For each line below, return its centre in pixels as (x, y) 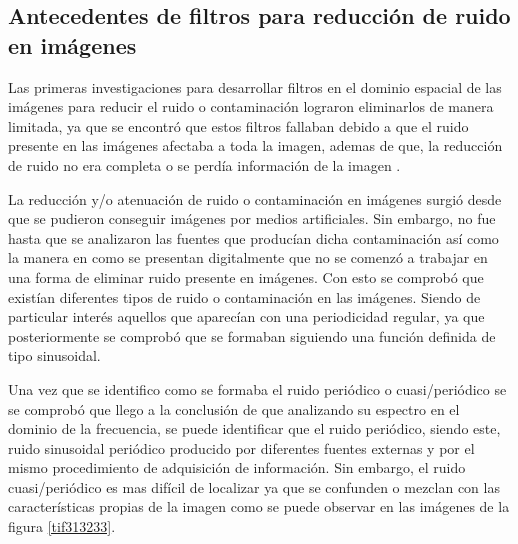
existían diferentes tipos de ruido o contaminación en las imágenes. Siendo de (244, 296)
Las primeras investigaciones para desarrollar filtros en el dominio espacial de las (255, 86)
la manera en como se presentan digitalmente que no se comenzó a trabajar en (248, 257)
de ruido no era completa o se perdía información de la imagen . (204, 164)
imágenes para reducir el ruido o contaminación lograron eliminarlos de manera (251, 106)
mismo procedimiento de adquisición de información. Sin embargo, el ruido (237, 467)
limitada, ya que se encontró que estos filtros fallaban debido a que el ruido (238, 125)
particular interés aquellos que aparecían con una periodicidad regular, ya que (246, 316)
